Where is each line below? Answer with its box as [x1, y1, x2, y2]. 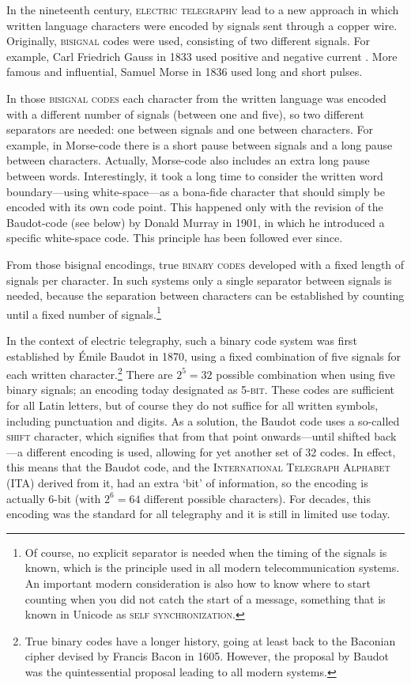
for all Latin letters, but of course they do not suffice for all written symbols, [6, 396, 379, 413]
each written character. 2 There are [6, 364, 173, 382]
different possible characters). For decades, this [144, 490, 371, 506]
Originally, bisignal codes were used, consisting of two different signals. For [6, 32, 371, 49]
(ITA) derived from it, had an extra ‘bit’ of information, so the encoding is [6, 474, 368, 490]
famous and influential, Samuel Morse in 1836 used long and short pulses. [6, 63, 363, 80]
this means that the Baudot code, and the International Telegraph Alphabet [6, 459, 390, 475]
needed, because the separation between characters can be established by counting [6, 287, 405, 304]
